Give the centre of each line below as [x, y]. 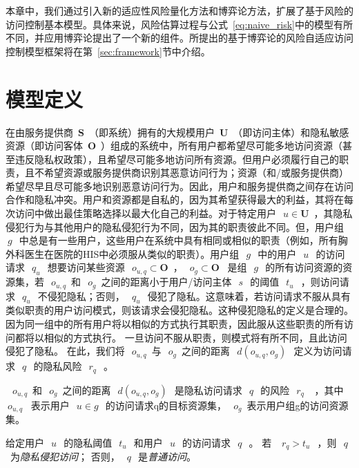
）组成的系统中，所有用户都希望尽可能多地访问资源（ [222, 146]
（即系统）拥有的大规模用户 [152, 132]
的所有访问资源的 [304, 267]
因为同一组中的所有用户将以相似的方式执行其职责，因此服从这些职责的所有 [175, 324]
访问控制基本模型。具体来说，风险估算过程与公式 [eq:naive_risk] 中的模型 [169, 24]
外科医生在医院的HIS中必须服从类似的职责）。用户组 [123, 253]
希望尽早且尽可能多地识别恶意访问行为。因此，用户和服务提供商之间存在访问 [179, 186]
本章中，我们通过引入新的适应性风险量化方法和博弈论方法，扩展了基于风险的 [179, 10]
